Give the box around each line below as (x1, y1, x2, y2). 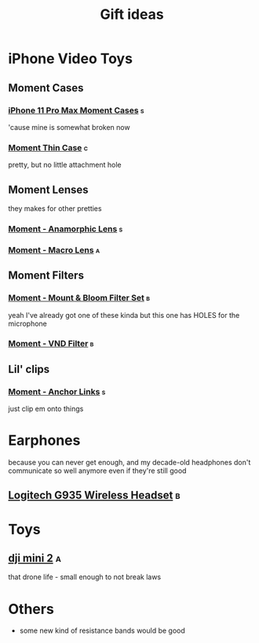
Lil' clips (8, 362, 50, 375)
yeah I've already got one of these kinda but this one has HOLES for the (8, 310, 240, 320)
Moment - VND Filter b (8, 338, 94, 349)
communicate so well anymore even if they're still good (8, 466, 187, 475)
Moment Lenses (8, 183, 89, 196)
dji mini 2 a (8, 552, 61, 565)
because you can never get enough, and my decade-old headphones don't (8, 458, 251, 467)
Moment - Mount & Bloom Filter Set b (8, 293, 151, 304)
